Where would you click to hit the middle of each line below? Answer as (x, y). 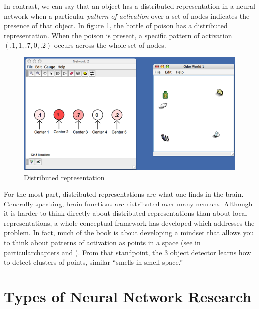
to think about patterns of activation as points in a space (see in (102, 243)
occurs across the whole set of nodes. (110, 45)
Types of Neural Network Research (128, 296)
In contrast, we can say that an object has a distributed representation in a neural (129, 6)
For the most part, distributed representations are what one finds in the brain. (124, 194)
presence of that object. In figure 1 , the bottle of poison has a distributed (116, 26)
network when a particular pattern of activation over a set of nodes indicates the (127, 16)
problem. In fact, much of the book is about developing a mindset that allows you (129, 233)
